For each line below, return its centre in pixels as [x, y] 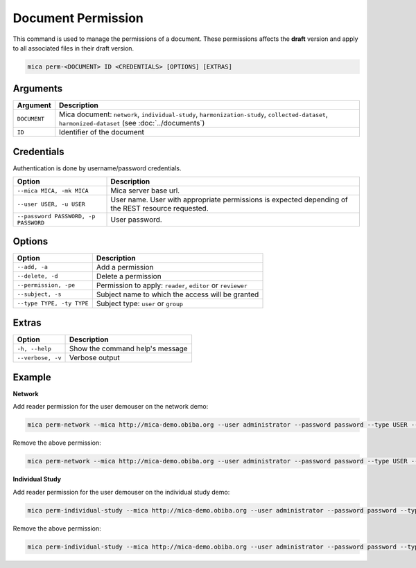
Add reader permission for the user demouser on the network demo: [111, 407]
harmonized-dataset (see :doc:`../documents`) [132, 123]
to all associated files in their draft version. [73, 48]
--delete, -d [37, 276]
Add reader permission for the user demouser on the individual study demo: [121, 492]
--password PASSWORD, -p [56, 216]
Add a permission [125, 267]
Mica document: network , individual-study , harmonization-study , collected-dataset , [194, 114]
